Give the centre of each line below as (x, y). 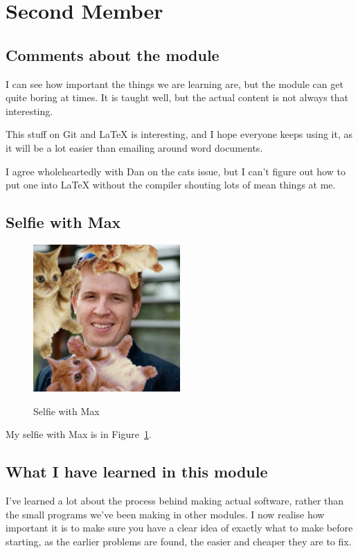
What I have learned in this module (137, 472)
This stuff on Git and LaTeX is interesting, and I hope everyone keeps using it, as (179, 134)
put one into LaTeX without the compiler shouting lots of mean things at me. (171, 185)
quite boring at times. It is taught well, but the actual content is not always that (177, 97)
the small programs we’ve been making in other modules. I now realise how (165, 514)
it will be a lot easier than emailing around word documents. (134, 147)
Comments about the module (113, 54)
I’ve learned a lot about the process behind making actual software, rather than (175, 500)
